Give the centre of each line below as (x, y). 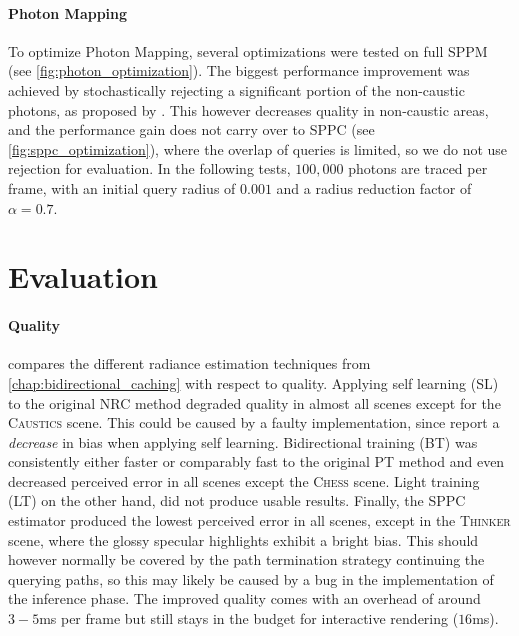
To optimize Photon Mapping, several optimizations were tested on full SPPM (248, 50)
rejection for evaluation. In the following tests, (149, 168)
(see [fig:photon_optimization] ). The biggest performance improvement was (239, 70)
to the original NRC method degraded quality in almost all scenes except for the (254, 402)
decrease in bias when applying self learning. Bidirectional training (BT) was (243, 441)
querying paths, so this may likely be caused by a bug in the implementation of (251, 578)
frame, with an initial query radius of (122, 187)
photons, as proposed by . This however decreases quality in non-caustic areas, (248, 109)
